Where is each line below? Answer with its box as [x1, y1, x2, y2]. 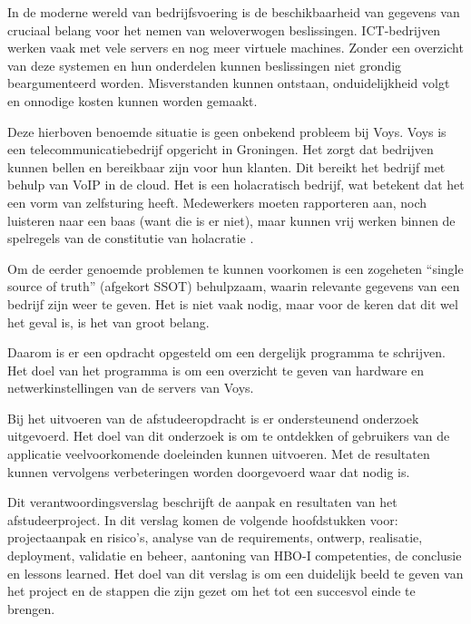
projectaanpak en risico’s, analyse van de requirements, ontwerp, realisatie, [7, 528, 423, 547]
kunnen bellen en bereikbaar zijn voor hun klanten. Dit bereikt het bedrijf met [7, 157, 446, 176]
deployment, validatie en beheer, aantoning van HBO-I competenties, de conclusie [7, 546, 462, 565]
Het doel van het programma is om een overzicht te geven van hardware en [7, 360, 425, 379]
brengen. [7, 599, 55, 618]
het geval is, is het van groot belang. [7, 312, 210, 331]
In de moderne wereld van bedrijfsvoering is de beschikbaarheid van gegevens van [7, 3, 460, 21]
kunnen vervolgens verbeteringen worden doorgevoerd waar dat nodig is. [7, 462, 410, 481]
